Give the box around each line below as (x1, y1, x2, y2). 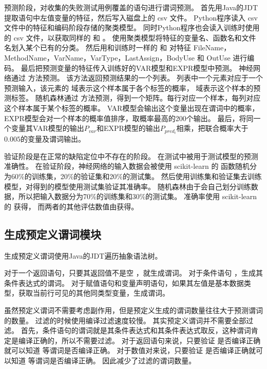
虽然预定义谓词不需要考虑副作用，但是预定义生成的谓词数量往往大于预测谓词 (4, 304, 263, 315)
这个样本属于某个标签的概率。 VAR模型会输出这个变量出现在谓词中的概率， (4, 102, 259, 113)
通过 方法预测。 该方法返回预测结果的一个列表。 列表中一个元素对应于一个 (11, 72, 263, 83)
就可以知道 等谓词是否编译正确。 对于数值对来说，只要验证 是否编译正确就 (4, 345, 256, 356)
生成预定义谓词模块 (4, 226, 101, 242)
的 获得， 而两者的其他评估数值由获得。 (4, 201, 139, 211)
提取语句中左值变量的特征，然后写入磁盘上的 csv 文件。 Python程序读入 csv (4, 12, 258, 23)
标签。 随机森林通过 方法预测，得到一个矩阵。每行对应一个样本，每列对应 (11, 92, 261, 103)
